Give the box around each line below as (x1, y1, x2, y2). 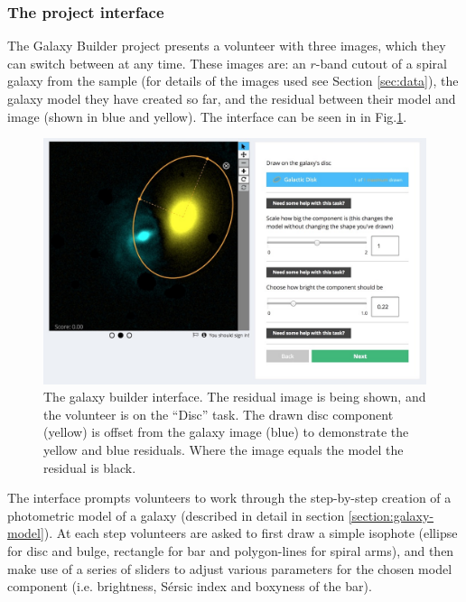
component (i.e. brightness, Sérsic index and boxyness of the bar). (7, 577, 372, 596)
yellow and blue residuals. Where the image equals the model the (43, 440, 404, 459)
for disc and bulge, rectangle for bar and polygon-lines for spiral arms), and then (7, 541, 454, 560)
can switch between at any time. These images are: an (7, 53, 306, 72)
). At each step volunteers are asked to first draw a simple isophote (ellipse (43, 523, 458, 542)
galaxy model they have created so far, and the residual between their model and (7, 89, 456, 107)
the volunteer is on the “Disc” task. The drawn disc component (43, 404, 394, 423)
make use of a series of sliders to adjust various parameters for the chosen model (7, 559, 452, 578)
